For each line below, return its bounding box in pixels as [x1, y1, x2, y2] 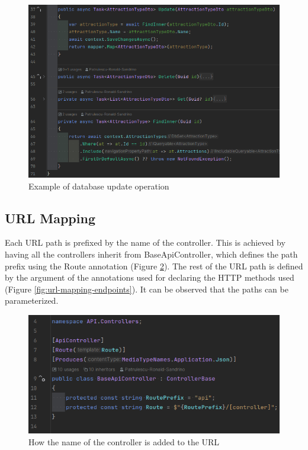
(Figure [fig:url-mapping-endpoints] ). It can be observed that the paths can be [5, 282, 288, 295]
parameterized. [5, 294, 59, 307]
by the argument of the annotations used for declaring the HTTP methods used [5, 271, 294, 284]
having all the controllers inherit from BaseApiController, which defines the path [5, 248, 298, 261]
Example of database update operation [28, 179, 169, 192]
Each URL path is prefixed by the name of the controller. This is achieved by [5, 236, 285, 249]
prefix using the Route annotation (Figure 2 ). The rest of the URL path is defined [5, 259, 303, 272]
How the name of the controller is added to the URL [28, 435, 220, 448]
